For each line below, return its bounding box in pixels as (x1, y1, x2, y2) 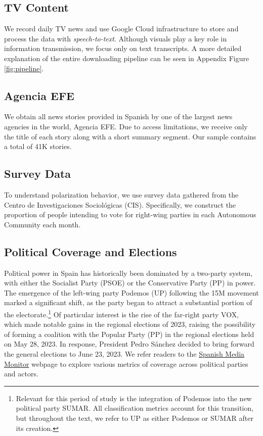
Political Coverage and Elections (4, 244, 177, 259)
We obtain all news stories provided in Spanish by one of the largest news (4, 111, 233, 122)
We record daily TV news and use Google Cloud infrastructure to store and (4, 23, 239, 34)
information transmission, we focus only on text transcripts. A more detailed (4, 43, 242, 54)
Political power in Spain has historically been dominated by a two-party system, (4, 267, 253, 278)
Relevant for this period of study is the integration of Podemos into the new (16, 393, 252, 403)
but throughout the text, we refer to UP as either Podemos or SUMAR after (16, 412, 253, 423)
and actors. (4, 368, 38, 379)
